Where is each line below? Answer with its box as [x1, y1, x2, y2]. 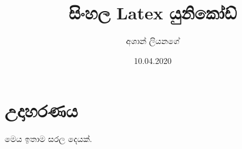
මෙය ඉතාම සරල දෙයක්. [5, 133, 92, 145]
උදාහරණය [5, 99, 78, 123]
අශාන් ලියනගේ [126, 35, 180, 47]
